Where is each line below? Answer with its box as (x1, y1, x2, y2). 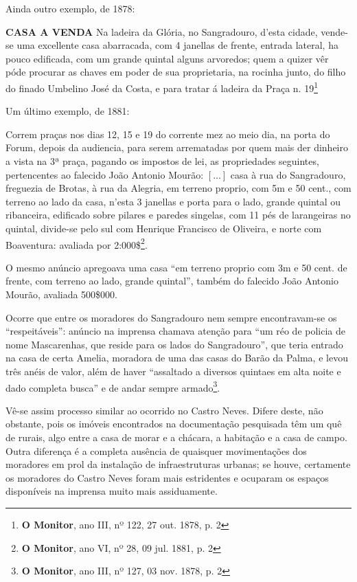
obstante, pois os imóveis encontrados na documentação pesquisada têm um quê (5, 416, 342, 431)
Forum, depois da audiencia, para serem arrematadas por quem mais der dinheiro (5, 140, 348, 155)
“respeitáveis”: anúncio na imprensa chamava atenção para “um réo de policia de (5, 324, 346, 338)
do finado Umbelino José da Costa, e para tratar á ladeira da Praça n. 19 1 (5, 78, 318, 95)
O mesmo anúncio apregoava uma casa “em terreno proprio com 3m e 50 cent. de (5, 260, 347, 274)
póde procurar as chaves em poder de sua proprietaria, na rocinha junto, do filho (5, 65, 346, 79)
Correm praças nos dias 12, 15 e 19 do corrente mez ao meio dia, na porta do (5, 126, 330, 141)
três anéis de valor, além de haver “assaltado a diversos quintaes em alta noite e (5, 363, 341, 378)
